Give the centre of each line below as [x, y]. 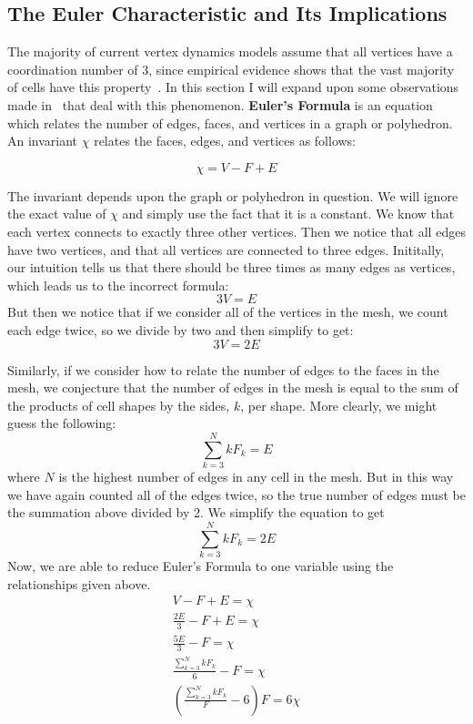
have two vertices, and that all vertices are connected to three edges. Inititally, [226, 249]
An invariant [43, 141]
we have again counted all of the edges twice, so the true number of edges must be [236, 494]
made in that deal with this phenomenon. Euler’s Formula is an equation [220, 104]
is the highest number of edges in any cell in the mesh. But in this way [256, 477]
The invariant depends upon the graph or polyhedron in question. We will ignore [233, 195]
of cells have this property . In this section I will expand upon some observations [233, 87]
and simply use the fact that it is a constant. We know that [288, 214]
